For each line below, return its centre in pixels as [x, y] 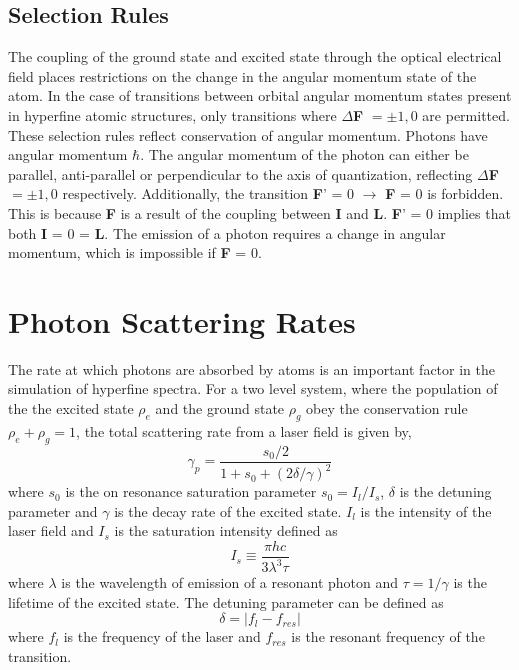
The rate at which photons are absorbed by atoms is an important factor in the [252, 368]
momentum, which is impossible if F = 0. [135, 252]
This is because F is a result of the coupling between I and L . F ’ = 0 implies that [259, 212]
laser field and [51, 530]
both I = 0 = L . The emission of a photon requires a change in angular [227, 232]
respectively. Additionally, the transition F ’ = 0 [208, 193]
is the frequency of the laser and [162, 636]
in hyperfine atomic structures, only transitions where [172, 114]
